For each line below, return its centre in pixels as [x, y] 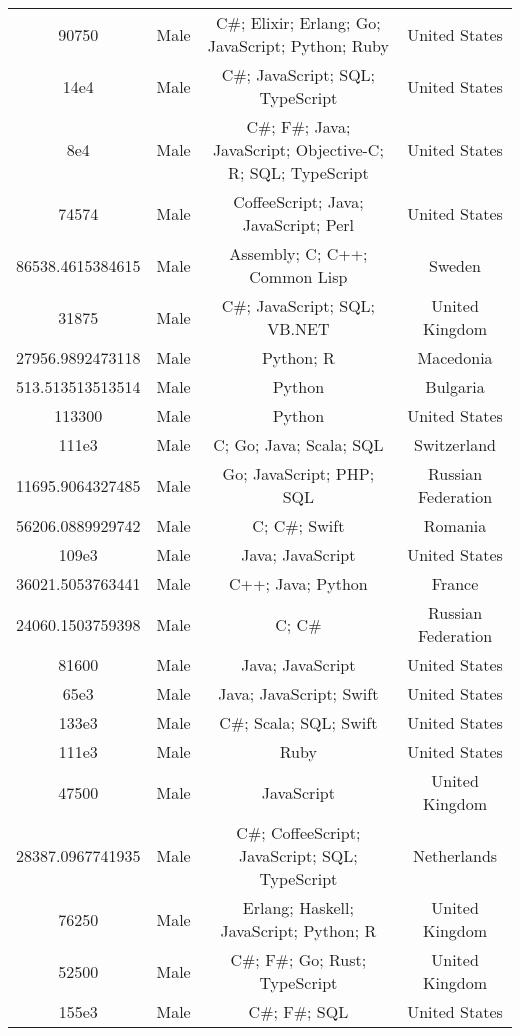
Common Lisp [298, 276]
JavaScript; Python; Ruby [298, 45]
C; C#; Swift [298, 525]
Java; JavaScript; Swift [298, 693]
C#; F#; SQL [298, 1011]
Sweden [455, 265]
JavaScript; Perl [298, 224]
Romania [455, 525]
